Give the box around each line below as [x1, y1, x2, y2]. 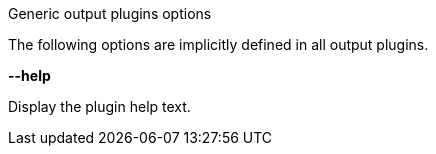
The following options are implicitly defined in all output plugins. [8, 36, 429, 53]
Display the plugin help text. [8, 98, 191, 115]
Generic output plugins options [8, 5, 212, 22]
